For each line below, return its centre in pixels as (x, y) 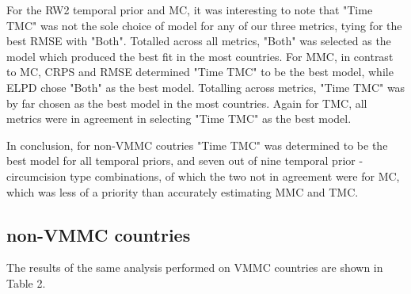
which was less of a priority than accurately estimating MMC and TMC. (183, 191)
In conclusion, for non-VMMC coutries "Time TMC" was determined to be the (197, 145)
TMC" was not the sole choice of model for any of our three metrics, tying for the (204, 25)
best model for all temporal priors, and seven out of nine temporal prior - (185, 160)
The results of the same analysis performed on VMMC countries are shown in (195, 267)
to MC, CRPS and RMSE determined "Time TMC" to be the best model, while (200, 72)
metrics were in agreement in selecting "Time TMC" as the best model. (179, 118)
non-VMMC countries (99, 234)
